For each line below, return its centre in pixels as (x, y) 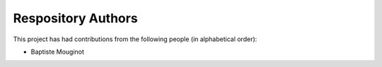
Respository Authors (75, 18)
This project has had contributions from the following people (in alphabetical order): (135, 39)
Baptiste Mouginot (58, 52)
